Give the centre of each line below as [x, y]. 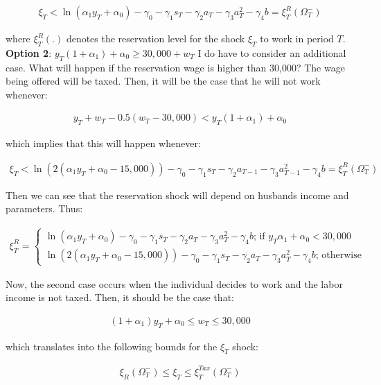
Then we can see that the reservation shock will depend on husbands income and [177, 195]
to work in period [297, 38]
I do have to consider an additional [272, 52]
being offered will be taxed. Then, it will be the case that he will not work [163, 81]
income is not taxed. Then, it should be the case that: [120, 297]
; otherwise [338, 256]
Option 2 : [29, 52]
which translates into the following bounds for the [112, 346]
